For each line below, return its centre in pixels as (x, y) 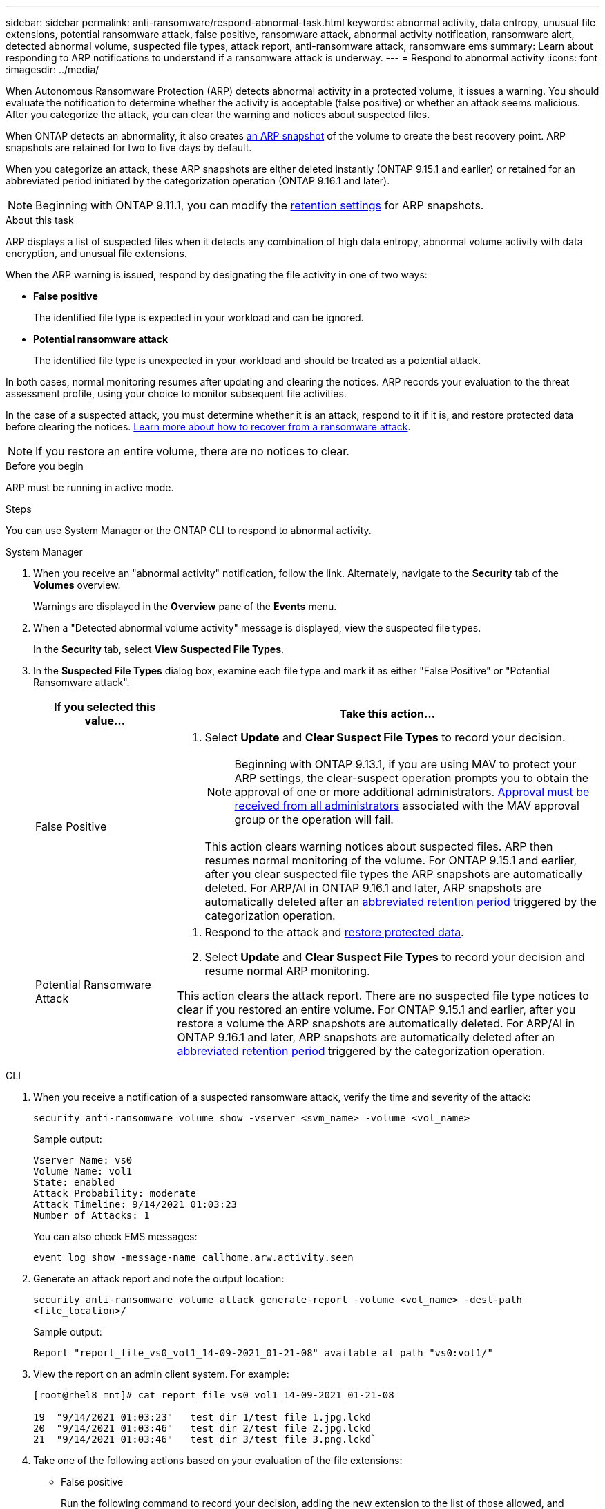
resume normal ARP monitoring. (287, 971)
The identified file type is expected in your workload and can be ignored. (199, 317)
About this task (40, 220)
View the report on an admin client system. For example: (161, 1374)
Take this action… (387, 714)
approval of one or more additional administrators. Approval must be (412, 792)
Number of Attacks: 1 (92, 1215)
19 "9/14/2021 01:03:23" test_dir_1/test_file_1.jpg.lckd (202, 1417)
